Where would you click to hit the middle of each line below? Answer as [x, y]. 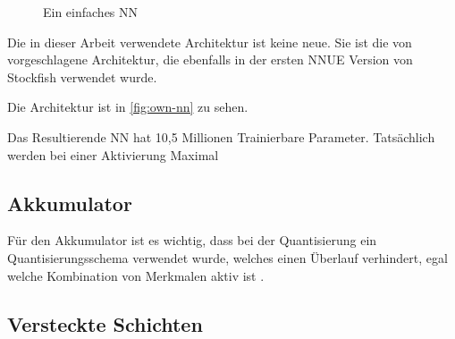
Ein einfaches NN [91, 12]
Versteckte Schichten [105, 323]
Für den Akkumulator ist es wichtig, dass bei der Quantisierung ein [192, 240]
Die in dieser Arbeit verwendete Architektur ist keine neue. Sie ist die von [210, 42]
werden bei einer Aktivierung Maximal [113, 154]
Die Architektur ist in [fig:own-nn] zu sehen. [128, 107]
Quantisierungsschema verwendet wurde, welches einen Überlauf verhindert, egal [227, 257]
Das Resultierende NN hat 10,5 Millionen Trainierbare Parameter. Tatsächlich [221, 136]
